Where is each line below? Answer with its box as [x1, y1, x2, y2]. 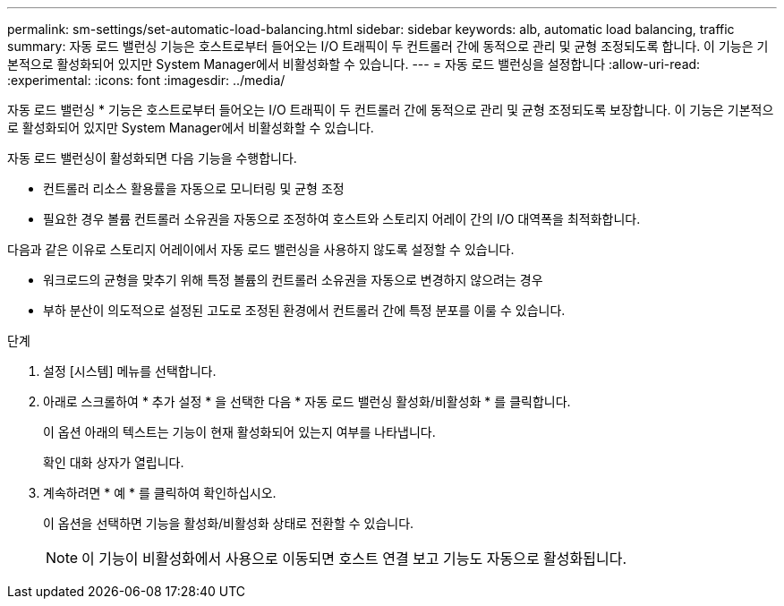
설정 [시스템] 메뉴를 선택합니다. [43, 363, 217, 379]
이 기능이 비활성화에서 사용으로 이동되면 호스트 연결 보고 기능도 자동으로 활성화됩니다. [81, 550, 627, 568]
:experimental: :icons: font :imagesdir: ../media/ [7, 73, 285, 88]
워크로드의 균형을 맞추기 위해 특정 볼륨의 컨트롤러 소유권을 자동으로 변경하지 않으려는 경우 [43, 272, 543, 287]
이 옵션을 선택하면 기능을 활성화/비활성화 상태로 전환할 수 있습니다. [43, 516, 414, 531]
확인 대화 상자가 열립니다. [43, 455, 184, 470]
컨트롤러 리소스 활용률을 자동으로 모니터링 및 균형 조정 [43, 181, 345, 196]
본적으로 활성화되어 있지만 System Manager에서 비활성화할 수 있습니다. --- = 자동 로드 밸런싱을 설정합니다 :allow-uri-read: [7, 56, 701, 72]
